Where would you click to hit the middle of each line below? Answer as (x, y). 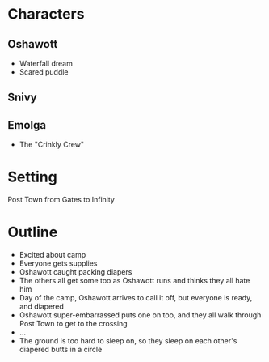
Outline (33, 232)
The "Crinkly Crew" (52, 145)
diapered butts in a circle (61, 350)
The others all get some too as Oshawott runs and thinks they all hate (134, 281)
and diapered (41, 307)
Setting (32, 177)
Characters (46, 14)
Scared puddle (44, 72)
